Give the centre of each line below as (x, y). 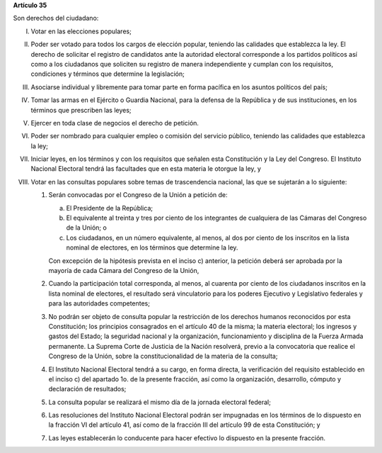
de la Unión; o (87, 228)
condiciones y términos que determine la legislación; (108, 74)
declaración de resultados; (87, 389)
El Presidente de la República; (110, 208)
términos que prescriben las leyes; (81, 110)
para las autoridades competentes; (99, 303)
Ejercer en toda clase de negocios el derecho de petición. (115, 123)
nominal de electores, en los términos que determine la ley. (152, 247)
